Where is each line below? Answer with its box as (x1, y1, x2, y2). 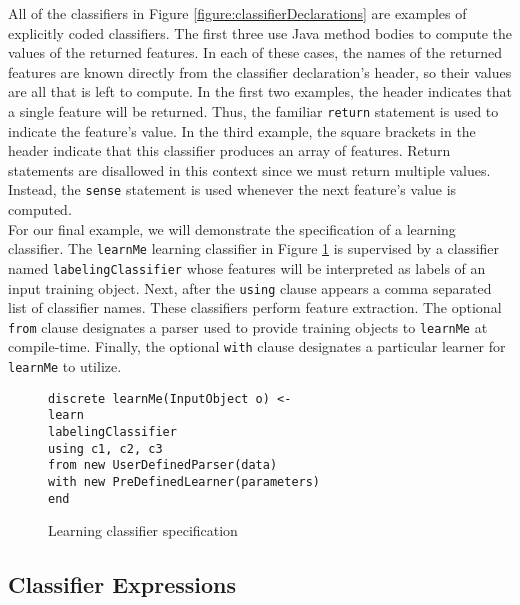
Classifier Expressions (8, 569, 236, 600)
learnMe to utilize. (8, 356, 122, 377)
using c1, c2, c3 (48, 441, 163, 456)
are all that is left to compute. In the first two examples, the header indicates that (8, 81, 512, 102)
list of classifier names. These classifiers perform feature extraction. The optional (8, 297, 502, 318)
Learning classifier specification (48, 520, 238, 541)
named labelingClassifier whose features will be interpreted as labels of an (8, 257, 486, 278)
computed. (8, 199, 72, 220)
